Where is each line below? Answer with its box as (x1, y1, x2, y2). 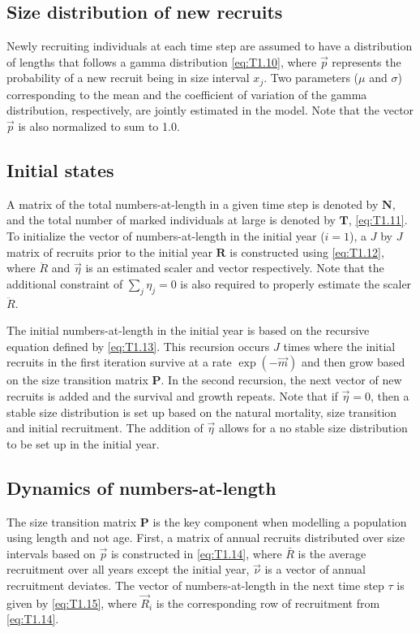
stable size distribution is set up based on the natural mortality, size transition (6, 403, 397, 420)
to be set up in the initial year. (6, 435, 160, 452)
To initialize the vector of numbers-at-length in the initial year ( (6, 228, 325, 245)
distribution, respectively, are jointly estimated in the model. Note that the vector (6, 102, 414, 119)
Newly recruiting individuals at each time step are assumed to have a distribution (6, 37, 413, 54)
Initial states (6, 158, 114, 183)
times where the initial (283, 337, 396, 354)
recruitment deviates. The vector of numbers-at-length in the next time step (6, 576, 384, 593)
